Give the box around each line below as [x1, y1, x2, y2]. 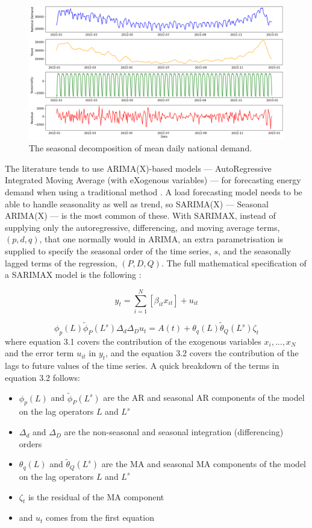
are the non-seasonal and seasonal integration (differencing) [64, 426, 284, 438]
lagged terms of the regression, [5, 256, 117, 269]
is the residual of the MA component [28, 490, 164, 503]
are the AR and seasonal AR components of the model [103, 391, 305, 404]
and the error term [5, 347, 74, 359]
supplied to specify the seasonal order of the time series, [5, 244, 211, 257]
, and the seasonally [218, 244, 292, 257]
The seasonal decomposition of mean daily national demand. [29, 142, 252, 154]
